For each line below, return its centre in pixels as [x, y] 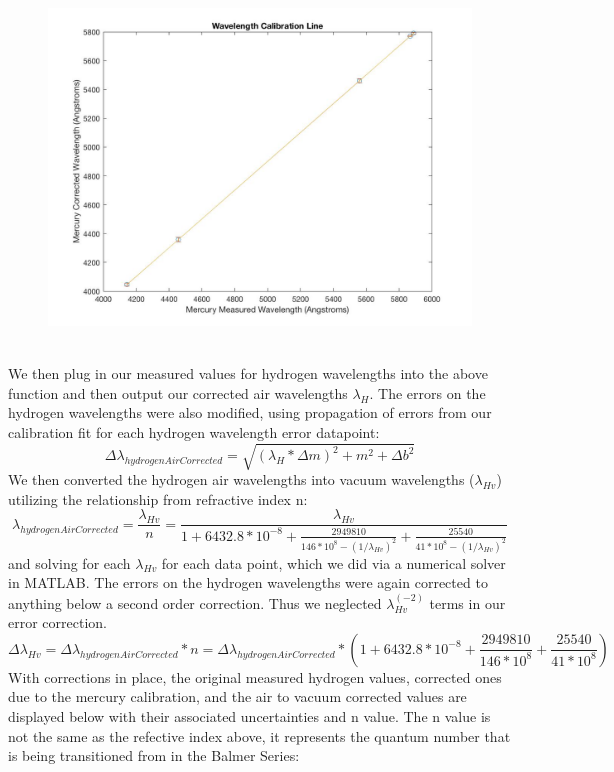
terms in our [467, 602]
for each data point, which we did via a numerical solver [333, 562]
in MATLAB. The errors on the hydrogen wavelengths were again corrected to [248, 582]
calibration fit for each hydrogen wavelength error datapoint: [194, 431]
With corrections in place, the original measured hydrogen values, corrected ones [255, 676]
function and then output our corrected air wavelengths [178, 392]
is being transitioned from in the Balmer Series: [154, 755]
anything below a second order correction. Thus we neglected [195, 602]
